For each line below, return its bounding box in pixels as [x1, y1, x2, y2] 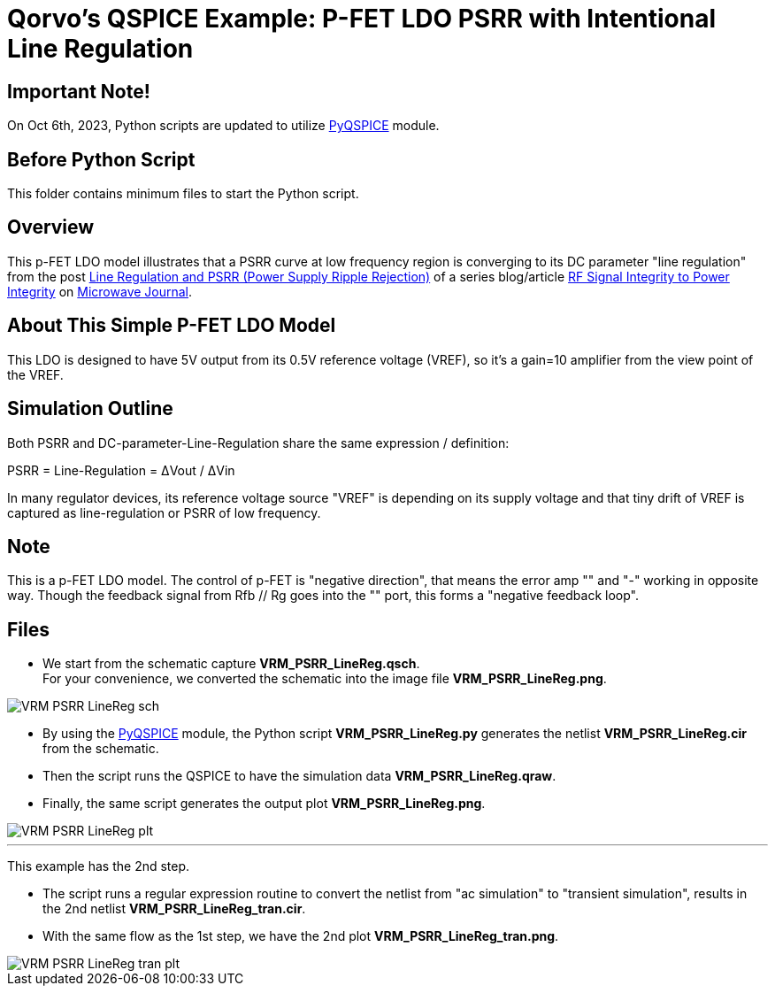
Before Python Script [7, 148, 196, 171]
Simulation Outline [7, 397, 173, 420]
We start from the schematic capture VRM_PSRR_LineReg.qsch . [42, 656, 420, 672]
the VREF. [7, 366, 64, 382]
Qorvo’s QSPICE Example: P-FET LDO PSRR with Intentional [7, 4, 717, 34]
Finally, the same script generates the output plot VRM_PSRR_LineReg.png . [42, 796, 486, 812]
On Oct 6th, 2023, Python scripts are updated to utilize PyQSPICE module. [7, 118, 440, 134]
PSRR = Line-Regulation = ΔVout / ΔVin [7, 462, 235, 478]
